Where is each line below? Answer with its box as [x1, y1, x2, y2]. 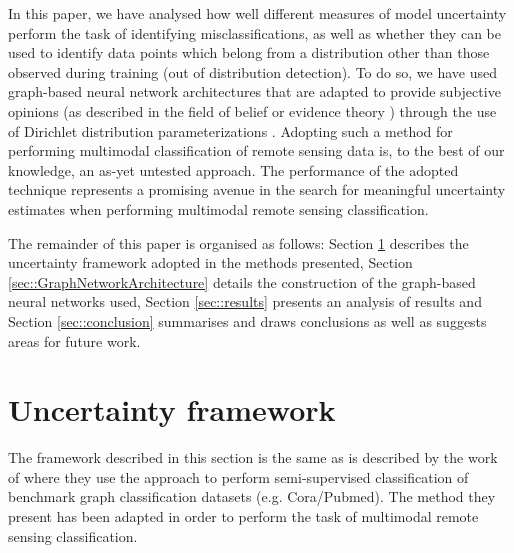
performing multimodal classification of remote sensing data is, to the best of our [8, 140, 505, 161]
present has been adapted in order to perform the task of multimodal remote [8, 506, 479, 526]
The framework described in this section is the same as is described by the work [8, 447, 498, 468]
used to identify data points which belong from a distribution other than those [8, 42, 490, 63]
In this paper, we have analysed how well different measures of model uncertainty [8, 3, 507, 23]
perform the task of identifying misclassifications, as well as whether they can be [8, 22, 501, 43]
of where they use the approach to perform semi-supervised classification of [8, 466, 469, 487]
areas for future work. [8, 330, 141, 351]
